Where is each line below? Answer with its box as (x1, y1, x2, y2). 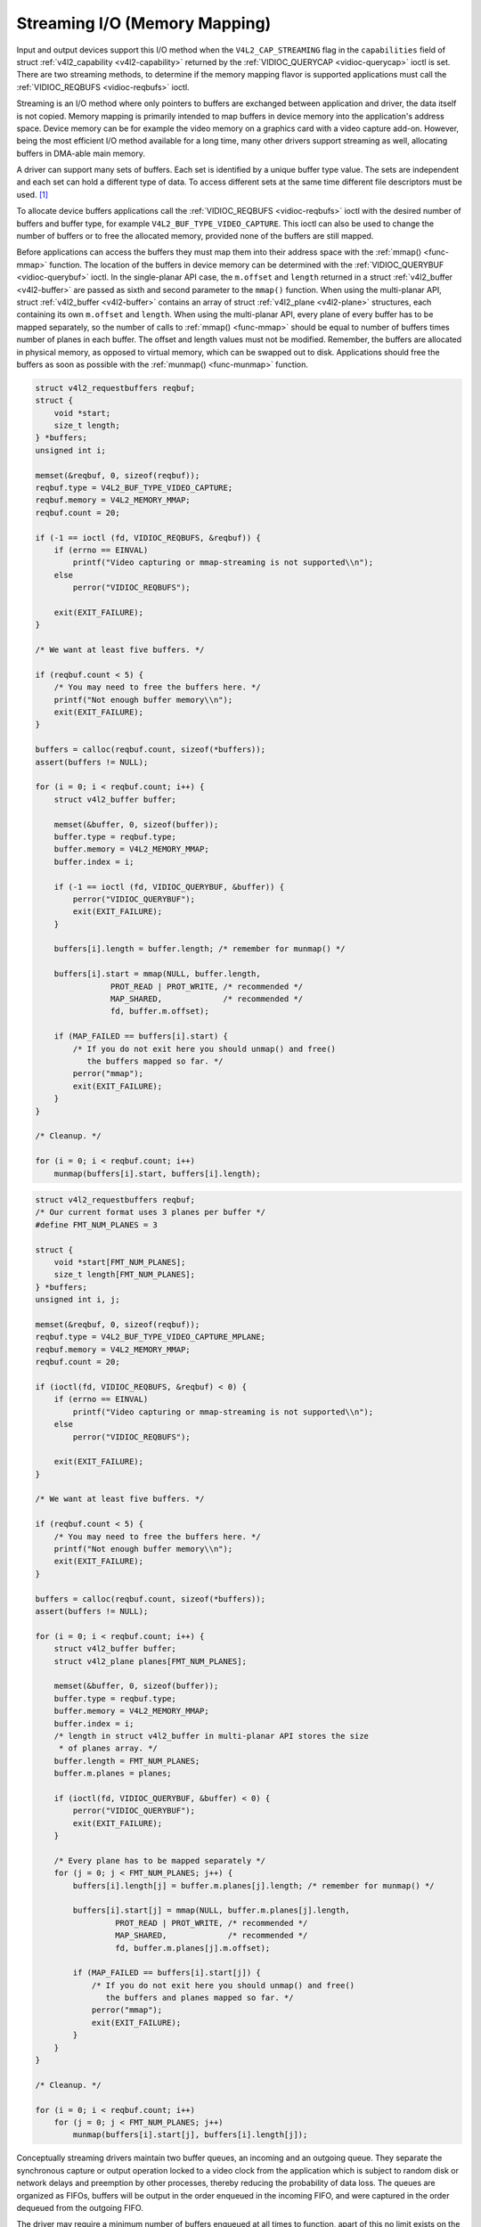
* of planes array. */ (58, 1743, 158, 1754)
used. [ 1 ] (16, 189, 49, 200)
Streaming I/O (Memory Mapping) (16, 13, 272, 33)
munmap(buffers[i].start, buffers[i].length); (53, 1168, 262, 1179)
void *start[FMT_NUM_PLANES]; (53, 1257, 186, 1268)
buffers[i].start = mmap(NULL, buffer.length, (53, 969, 262, 979)
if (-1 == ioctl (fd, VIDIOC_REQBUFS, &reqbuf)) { (35, 533, 262, 542)
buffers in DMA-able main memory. (16, 148, 146, 159)
